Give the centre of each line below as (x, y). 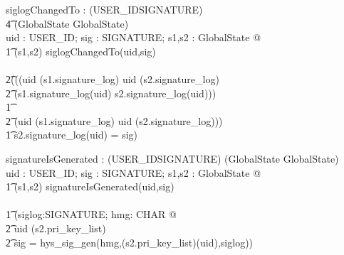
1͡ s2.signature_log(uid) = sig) (72, 135)
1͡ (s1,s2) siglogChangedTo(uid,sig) (81, 51)
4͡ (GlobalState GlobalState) (67, 23)
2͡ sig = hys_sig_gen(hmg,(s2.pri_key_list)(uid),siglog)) (130, 242)
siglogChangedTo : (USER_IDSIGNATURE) (104, 9)
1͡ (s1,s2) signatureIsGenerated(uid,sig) (90, 186)
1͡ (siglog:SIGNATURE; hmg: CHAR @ (91, 214)
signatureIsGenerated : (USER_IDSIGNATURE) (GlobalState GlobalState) (172, 158)
